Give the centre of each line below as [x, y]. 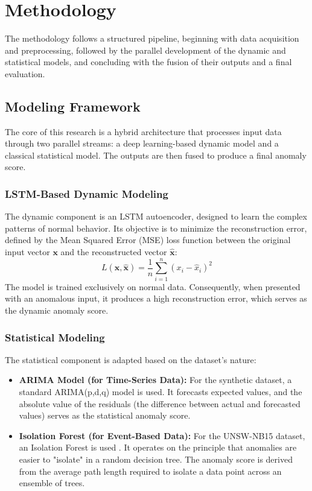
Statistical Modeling [55, 337]
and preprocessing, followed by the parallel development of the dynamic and [145, 50]
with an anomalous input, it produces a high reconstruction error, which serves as [156, 298]
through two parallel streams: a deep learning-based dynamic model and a [142, 143]
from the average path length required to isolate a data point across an [150, 471]
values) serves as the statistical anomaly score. [105, 415]
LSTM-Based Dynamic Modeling [87, 194]
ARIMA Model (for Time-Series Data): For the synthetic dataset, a [155, 380]
